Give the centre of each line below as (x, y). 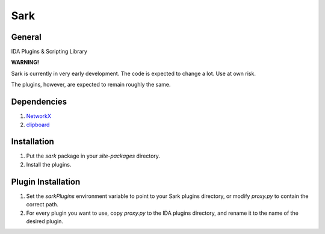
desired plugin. (45, 221)
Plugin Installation (46, 181)
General (26, 37)
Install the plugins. (49, 164)
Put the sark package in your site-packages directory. (93, 156)
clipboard (38, 125)
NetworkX (39, 116)
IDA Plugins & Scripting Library (49, 52)
